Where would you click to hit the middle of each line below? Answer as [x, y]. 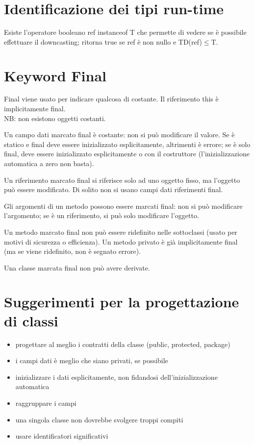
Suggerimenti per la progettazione [122, 301]
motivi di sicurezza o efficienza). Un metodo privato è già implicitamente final [121, 241]
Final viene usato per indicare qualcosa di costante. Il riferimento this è [111, 99]
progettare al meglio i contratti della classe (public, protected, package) [123, 344]
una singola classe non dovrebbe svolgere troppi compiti [99, 419]
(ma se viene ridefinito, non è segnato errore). [73, 251]
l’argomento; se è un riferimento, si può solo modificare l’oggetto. [102, 215]
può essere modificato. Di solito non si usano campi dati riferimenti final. [114, 189]
